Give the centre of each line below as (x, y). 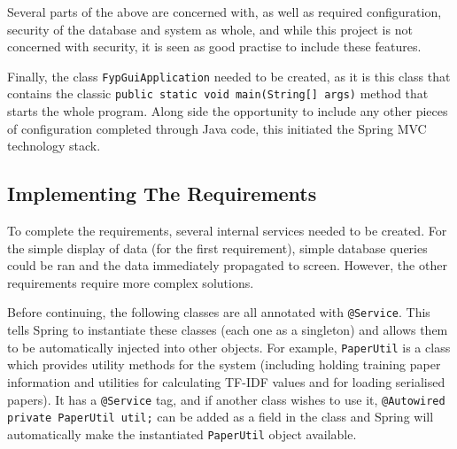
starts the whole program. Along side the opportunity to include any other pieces (228, 111)
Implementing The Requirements (162, 194)
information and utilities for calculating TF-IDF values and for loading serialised (226, 381)
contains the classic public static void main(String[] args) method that (218, 93)
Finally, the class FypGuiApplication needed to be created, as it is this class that (229, 76)
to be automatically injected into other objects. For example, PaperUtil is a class (229, 347)
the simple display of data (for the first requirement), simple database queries (217, 248)
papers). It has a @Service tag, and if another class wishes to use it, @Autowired (226, 399)
